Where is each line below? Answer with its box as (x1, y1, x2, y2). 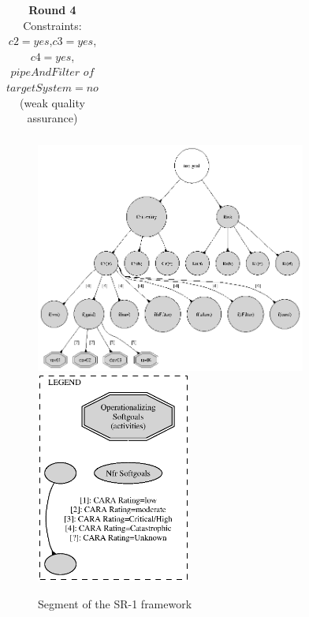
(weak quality (20, 94, 85, 110)
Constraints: (23, 17, 82, 33)
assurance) (27, 110, 78, 126)
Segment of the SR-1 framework (38, 596, 192, 611)
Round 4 (28, 2, 76, 17)
